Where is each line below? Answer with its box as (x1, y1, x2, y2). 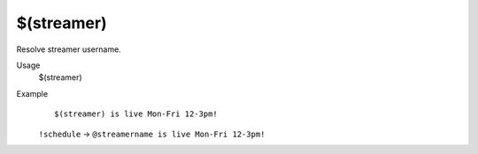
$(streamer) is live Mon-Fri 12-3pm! (54, 109, 219, 119)
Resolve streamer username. (16, 44, 121, 55)
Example (16, 88, 49, 99)
